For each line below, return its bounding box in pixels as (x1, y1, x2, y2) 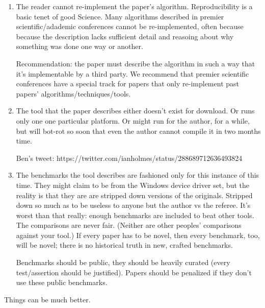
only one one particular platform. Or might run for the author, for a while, (16, 115, 250, 126)
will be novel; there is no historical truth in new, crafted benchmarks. (16, 240, 233, 250)
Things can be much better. (4, 294, 91, 304)
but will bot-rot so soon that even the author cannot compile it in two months (16, 125, 261, 136)
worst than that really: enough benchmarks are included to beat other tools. (16, 209, 254, 220)
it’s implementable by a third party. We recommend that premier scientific (16, 68, 249, 79)
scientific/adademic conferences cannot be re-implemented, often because (16, 21, 244, 32)
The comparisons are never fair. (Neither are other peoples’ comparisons (16, 220, 242, 230)
